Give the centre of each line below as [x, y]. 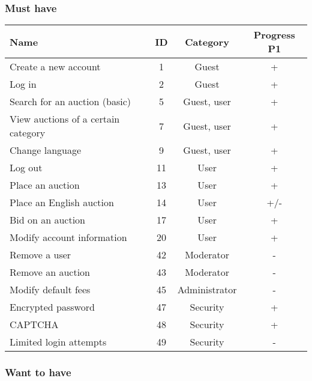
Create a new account [55, 67]
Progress [274, 35]
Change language [46, 150]
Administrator [207, 290]
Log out [26, 168]
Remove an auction [50, 272]
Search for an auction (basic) [70, 102]
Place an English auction [62, 203]
